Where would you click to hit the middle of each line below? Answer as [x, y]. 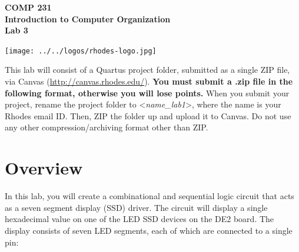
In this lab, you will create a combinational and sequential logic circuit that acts [149, 196]
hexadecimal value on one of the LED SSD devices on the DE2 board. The [139, 219]
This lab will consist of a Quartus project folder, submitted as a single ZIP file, [147, 70]
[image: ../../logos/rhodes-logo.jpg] [81, 51]
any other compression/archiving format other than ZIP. [107, 127]
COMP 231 [28, 7]
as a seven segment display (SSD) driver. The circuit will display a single [136, 207]
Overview [44, 168]
